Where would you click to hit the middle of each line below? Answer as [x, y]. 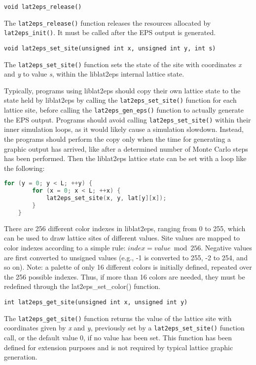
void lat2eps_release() [43, 7]
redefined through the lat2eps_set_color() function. [82, 286]
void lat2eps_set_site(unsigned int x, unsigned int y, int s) [110, 48]
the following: [24, 168]
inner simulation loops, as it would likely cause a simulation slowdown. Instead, [124, 129]
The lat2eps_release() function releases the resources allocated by [108, 22]
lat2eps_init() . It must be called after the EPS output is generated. [110, 32]
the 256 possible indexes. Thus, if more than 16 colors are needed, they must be [125, 276]
